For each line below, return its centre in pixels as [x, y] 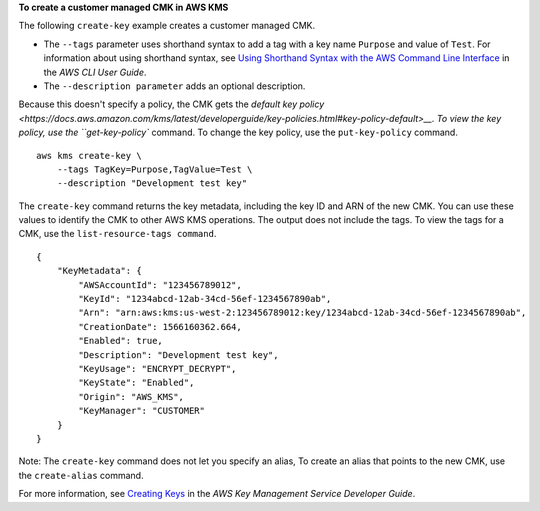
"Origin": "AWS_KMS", [131, 396]
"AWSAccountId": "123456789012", [160, 284]
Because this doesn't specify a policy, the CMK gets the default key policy [171, 104]
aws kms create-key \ [89, 155]
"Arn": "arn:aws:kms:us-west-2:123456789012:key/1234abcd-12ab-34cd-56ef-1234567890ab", [302, 313]
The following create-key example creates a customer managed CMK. [166, 26]
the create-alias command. [81, 475]
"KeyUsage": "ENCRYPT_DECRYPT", [157, 368]
